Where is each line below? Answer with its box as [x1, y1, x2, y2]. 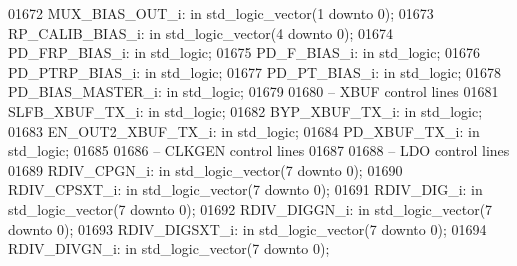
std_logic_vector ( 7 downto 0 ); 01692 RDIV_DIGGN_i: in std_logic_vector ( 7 [8, 198, 493, 219]
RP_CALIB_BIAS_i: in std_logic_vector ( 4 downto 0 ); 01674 [8, 22, 393, 43]
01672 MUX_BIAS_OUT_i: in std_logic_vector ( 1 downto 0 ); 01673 [8, 3, 434, 23]
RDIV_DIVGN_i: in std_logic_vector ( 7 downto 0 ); [8, 238, 330, 259]
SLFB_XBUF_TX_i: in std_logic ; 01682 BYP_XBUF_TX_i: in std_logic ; [8, 100, 483, 121]
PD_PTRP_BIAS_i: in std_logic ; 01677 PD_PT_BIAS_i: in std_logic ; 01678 [8, 61, 501, 82]
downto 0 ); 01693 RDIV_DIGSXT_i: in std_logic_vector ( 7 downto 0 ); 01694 [8, 218, 487, 239]
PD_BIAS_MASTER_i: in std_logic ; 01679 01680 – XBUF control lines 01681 [8, 81, 499, 102]
